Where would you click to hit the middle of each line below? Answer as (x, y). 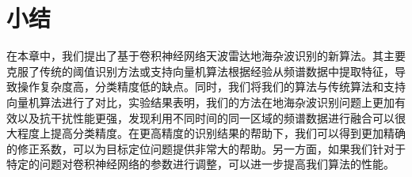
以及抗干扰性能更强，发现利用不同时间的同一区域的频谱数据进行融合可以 (206, 117)
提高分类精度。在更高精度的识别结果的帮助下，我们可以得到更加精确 (228, 133)
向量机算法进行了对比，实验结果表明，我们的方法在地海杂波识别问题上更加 (200, 102)
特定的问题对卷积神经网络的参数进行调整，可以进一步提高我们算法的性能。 (200, 164)
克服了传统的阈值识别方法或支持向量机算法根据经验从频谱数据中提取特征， (200, 71)
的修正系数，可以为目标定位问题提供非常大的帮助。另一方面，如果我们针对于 (206, 148)
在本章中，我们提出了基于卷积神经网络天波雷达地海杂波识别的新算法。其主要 (206, 56)
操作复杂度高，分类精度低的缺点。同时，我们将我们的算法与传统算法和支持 (211, 87)
